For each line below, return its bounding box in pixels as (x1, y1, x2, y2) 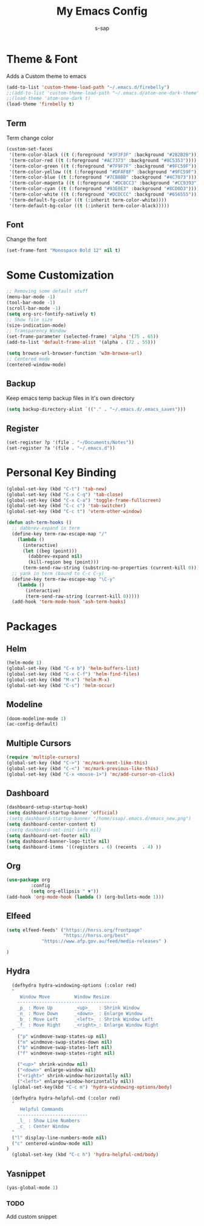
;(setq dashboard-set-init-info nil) (6, 827, 102, 833)
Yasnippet (6, 1169, 46, 1179)
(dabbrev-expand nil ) (28, 554, 83, 560)
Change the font (6, 236, 47, 243)
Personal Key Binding (6, 466, 117, 480)
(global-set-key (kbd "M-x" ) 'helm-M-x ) (6, 677, 110, 683)
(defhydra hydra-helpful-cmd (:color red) (12, 1095, 121, 1101)
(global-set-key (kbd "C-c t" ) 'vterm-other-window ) (6, 508, 143, 515)
